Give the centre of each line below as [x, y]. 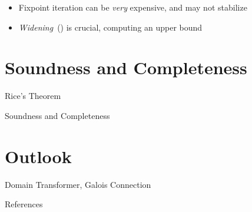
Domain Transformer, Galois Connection [78, 184]
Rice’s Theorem [33, 96]
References [24, 204]
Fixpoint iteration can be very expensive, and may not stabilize [133, 7]
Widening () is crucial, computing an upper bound [110, 27]
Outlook [38, 156]
